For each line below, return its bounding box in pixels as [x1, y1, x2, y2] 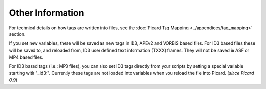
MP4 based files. [9, 54, 44, 60]
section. [9, 31, 26, 37]
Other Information [9, 7, 84, 18]
